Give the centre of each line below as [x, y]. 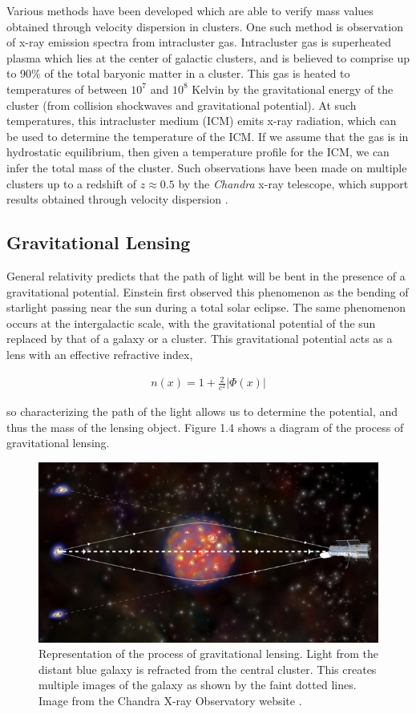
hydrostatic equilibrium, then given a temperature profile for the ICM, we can [198, 152]
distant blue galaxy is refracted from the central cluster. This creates [208, 669]
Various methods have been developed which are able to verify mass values [190, 10]
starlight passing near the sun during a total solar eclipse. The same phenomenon [206, 307]
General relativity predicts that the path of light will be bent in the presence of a [206, 275]
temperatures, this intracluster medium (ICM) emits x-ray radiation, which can [202, 121]
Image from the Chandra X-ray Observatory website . [170, 701]
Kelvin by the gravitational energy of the [293, 89]
